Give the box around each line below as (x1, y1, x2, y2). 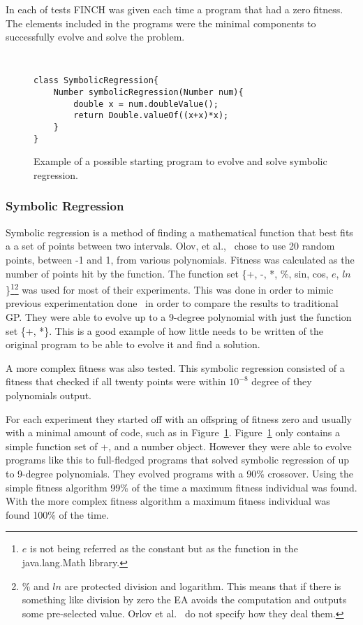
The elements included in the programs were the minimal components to (6, 15, 316, 30)
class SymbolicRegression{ (34, 76, 158, 86)
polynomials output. (6, 387, 92, 402)
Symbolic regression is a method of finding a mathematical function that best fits (6, 224, 353, 239)
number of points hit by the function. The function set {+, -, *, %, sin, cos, (6, 266, 329, 280)
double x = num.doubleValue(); (73, 99, 218, 109)
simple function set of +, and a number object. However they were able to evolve (6, 438, 352, 453)
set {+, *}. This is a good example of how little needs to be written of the (6, 323, 323, 338)
